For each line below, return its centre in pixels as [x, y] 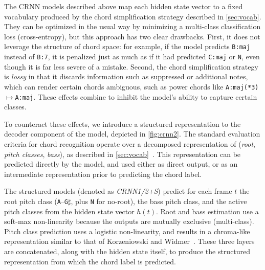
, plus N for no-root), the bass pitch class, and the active [159, 201]
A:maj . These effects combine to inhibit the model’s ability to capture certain [136, 96]
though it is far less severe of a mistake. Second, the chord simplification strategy [131, 66]
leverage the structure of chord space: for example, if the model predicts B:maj [127, 46]
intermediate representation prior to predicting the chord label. [103, 174]
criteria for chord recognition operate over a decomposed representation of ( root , [130, 143]
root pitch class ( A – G [36, 201]
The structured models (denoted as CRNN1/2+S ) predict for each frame [118, 191]
